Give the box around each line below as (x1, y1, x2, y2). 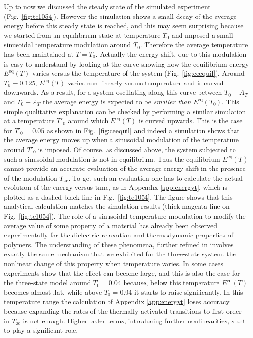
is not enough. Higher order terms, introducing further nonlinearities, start (23, 315, 246, 325)
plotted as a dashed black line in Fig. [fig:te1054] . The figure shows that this (4, 191, 233, 202)
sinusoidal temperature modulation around (4, 39, 131, 50)
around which (68, 116, 108, 126)
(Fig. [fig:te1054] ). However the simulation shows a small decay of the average (4, 11, 237, 21)
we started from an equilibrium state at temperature (4, 30, 161, 40)
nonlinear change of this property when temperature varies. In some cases (4, 258, 223, 269)
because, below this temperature (123, 277, 220, 287)
